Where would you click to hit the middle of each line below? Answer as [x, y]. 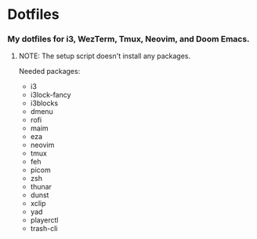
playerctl [44, 220]
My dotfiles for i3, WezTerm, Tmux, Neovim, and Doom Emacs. [128, 39]
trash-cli [44, 229]
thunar [41, 187]
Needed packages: [49, 72]
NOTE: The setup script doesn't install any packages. [105, 56]
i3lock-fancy [51, 95]
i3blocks [44, 103]
